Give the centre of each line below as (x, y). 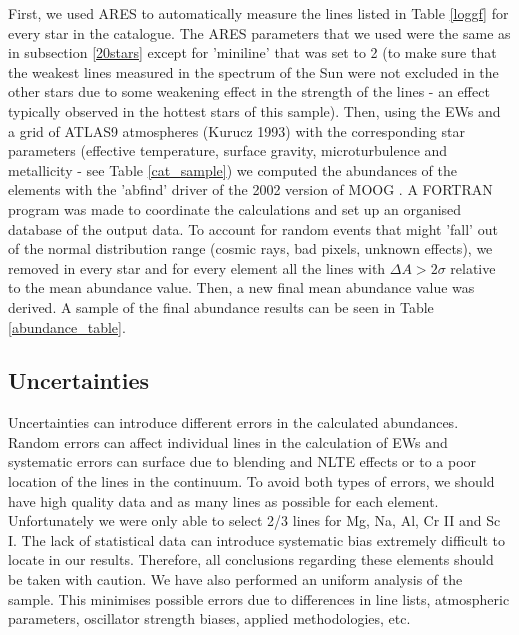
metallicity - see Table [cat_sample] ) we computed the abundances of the (232, 169)
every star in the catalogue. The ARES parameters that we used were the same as (259, 32)
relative (473, 267)
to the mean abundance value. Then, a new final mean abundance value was (241, 287)
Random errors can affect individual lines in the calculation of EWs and (228, 441)
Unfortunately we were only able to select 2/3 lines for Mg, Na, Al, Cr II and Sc (254, 520)
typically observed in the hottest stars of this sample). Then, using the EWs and (254, 110)
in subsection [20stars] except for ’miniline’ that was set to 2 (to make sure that (252, 52)
